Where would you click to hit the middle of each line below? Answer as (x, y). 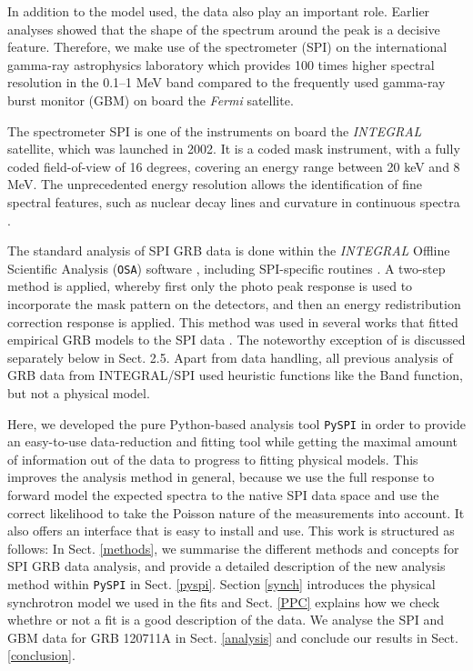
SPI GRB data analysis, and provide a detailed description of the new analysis (226, 566)
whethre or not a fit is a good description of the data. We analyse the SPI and (226, 620)
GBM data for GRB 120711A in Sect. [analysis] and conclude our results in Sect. (233, 637)
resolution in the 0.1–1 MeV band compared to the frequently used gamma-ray (226, 82)
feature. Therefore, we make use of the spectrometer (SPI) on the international (227, 47)
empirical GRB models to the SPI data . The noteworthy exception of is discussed (236, 340)
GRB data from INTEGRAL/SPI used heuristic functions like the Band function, (235, 375)
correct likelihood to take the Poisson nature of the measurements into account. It (236, 512)
